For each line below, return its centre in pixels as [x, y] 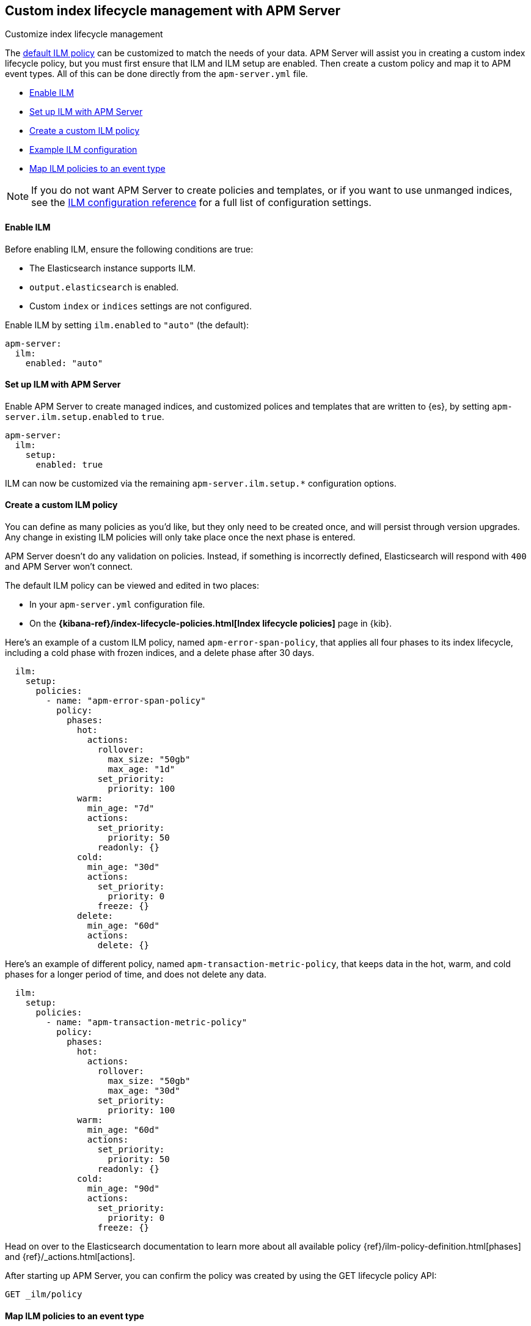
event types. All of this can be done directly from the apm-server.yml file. [156, 74]
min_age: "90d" [123, 1189]
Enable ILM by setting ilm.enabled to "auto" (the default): [127, 325]
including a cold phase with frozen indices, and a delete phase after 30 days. [160, 653]
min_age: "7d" [121, 808]
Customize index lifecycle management [84, 34]
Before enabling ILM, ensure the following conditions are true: [129, 249]
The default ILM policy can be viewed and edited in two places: [132, 586]
